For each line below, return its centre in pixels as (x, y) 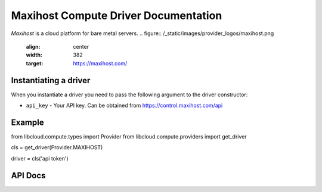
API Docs (28, 175)
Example (27, 122)
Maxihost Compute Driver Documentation (117, 15)
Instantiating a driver (51, 80)
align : (33, 46)
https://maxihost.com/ (100, 63)
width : (34, 55)
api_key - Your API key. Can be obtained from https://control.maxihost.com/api (124, 106)
